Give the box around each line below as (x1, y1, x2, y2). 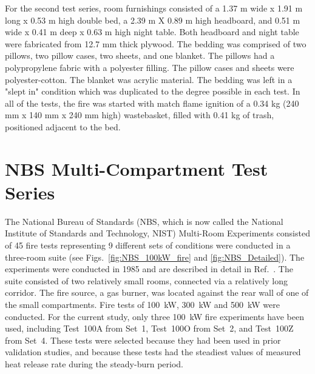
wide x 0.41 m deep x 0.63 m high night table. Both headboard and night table (5, 25, 299, 38)
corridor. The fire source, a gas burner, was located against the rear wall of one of (5, 286, 309, 299)
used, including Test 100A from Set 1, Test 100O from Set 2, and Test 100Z (5, 322, 294, 335)
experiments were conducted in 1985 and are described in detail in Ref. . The (5, 262, 293, 275)
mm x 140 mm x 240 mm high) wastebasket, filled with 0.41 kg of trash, (5, 109, 274, 121)
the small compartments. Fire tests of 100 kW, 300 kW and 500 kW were (5, 298, 280, 310)
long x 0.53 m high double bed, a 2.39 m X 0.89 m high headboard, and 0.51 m (5, 13, 300, 26)
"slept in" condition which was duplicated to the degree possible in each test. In (5, 85, 300, 98)
